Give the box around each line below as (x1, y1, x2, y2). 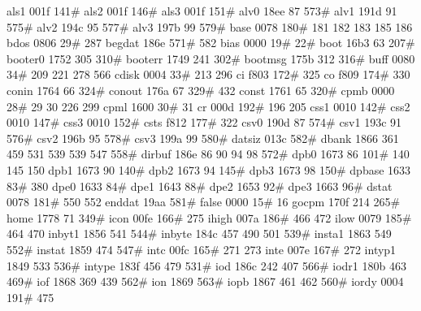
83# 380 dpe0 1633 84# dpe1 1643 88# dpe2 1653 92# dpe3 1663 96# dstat (7, 177, 393, 194)
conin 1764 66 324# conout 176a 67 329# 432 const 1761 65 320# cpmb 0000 (7, 81, 395, 98)
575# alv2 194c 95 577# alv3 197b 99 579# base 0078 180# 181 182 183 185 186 (7, 18, 413, 35)
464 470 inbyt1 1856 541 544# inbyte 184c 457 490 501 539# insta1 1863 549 (7, 225, 392, 242)
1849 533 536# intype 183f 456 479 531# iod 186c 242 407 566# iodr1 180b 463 (7, 257, 406, 274)
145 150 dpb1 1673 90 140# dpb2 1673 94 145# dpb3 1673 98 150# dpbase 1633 (7, 161, 411, 178)
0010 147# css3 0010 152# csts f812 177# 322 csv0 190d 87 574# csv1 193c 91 (7, 114, 402, 131)
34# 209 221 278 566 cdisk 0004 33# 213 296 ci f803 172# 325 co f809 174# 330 (7, 66, 410, 83)
